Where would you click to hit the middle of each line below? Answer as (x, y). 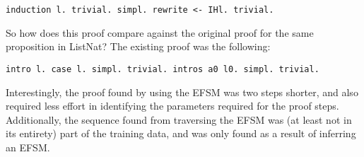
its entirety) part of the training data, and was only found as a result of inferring (181, 133)
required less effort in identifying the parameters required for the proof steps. (172, 106)
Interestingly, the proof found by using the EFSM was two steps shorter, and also (182, 92)
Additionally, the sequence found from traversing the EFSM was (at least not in (179, 119)
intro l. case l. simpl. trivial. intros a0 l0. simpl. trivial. (163, 69)
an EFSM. (28, 147)
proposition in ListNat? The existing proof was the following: (138, 46)
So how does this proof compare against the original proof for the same (160, 32)
